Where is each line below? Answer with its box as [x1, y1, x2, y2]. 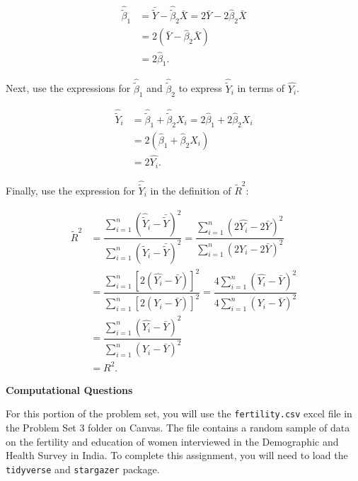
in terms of [237, 81, 285, 95]
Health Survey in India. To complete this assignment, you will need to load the [6, 448, 348, 463]
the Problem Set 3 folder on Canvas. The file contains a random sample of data [6, 420, 350, 435]
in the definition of [150, 183, 231, 198]
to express [178, 81, 222, 95]
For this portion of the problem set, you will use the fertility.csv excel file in [6, 406, 352, 421]
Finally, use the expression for [6, 183, 135, 198]
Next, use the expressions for [6, 81, 131, 95]
